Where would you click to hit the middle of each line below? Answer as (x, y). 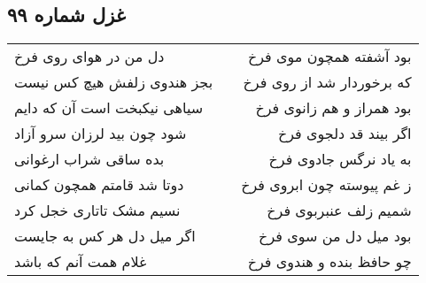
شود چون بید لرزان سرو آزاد (101, 134)
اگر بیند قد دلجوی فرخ (345, 134)
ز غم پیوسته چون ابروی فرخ (326, 185)
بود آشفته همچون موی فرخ (329, 57)
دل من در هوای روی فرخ (89, 57)
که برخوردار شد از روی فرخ (327, 82)
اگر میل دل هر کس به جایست (105, 236)
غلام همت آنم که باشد (81, 262)
